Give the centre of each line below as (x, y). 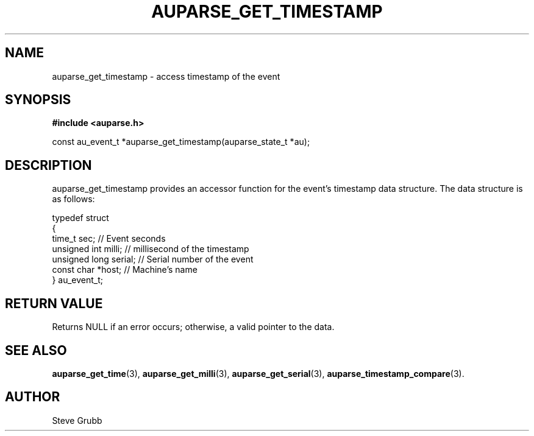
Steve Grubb (77, 420)
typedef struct (80, 218)
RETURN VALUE (54, 303)
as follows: (73, 199)
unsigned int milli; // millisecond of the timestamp (151, 249)
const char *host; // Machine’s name (125, 270)
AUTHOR (33, 397)
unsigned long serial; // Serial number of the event (153, 259)
